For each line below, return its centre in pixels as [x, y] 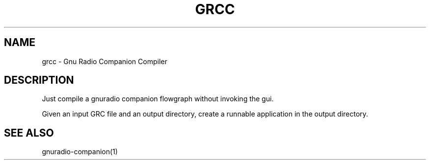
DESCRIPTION [39, 80]
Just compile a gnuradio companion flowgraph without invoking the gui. [158, 99]
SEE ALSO [29, 133]
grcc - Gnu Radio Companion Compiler [105, 61]
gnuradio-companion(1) [80, 152]
